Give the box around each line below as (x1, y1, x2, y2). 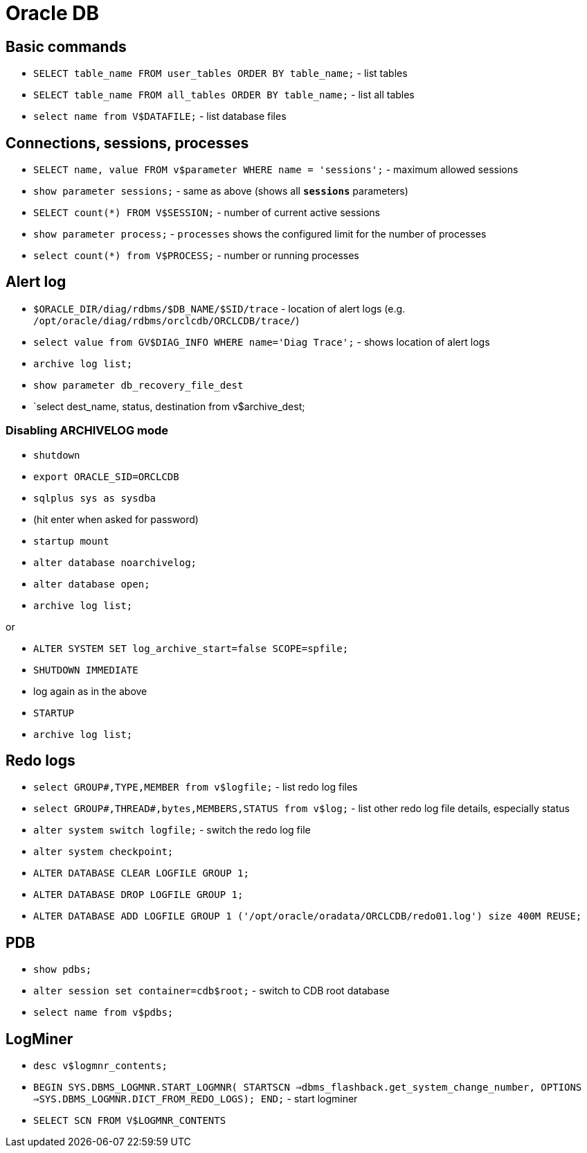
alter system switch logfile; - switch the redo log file (33, 824, 311, 836)
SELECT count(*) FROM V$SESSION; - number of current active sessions (33, 206, 380, 219)
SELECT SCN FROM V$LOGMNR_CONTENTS (33, 1115, 226, 1127)
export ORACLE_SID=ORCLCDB (33, 470, 179, 482)
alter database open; (33, 578, 150, 590)
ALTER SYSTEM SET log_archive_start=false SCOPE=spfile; (33, 642, 349, 654)
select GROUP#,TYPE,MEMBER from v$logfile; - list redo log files (33, 781, 358, 793)
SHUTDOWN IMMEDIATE (33, 664, 138, 676)
